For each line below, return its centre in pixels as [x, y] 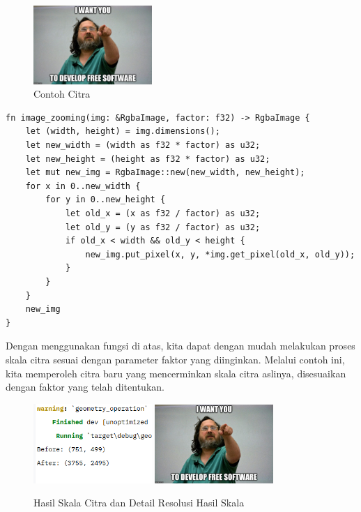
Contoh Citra [62, 94]
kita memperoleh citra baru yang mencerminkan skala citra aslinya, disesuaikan [176, 373]
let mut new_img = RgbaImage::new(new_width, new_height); [165, 173]
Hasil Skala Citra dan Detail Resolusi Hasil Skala [139, 503]
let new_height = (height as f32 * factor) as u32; [148, 159]
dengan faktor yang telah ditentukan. [85, 387]
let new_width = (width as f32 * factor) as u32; [143, 145]
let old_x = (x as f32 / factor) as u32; [163, 214]
